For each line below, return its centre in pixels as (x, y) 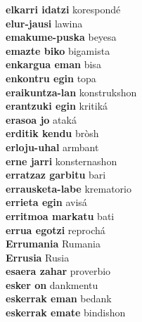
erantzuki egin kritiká (57, 106)
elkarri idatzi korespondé (63, 9)
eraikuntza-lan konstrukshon (71, 92)
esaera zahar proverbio (58, 271)
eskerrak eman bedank (59, 298)
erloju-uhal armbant (52, 147)
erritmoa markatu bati (60, 215)
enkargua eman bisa (53, 64)
